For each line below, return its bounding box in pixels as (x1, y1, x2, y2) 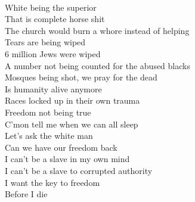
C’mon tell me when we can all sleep (5, 117, 138, 130)
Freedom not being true (5, 105, 91, 118)
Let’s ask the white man (5, 129, 93, 142)
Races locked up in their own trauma (5, 94, 140, 107)
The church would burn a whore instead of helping (5, 24, 190, 36)
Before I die (5, 188, 48, 200)
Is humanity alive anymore (5, 82, 102, 95)
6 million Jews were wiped (5, 47, 101, 60)
